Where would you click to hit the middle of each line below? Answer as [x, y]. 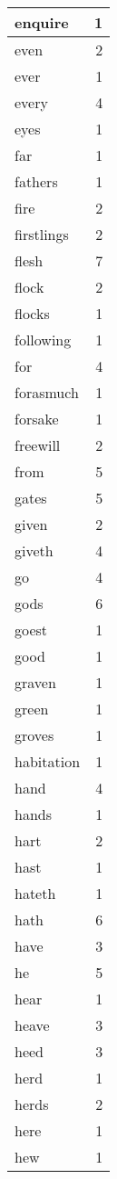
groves [34, 735]
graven [35, 682]
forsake [37, 419]
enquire [42, 22]
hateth [35, 893]
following [43, 340]
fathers [36, 181]
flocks [32, 313]
